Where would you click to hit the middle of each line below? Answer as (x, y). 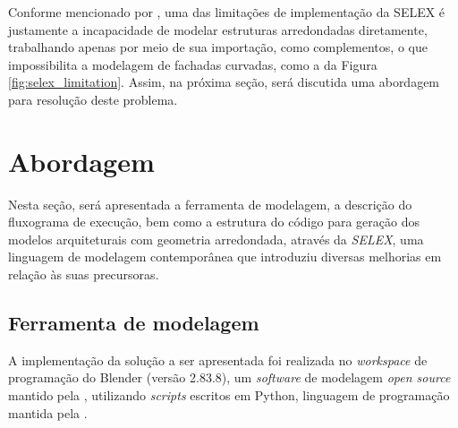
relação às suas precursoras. (84, 274)
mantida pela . (48, 412)
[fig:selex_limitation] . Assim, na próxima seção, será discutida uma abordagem (224, 82)
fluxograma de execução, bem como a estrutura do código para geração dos (214, 222)
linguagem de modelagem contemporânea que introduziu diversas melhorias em (225, 257)
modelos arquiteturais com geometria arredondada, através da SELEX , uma (216, 239)
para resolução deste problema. (93, 99)
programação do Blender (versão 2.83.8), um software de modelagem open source (229, 377)
